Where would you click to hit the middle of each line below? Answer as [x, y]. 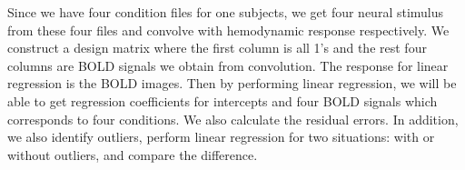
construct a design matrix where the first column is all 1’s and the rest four [217, 48]
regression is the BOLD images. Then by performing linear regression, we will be [232, 83]
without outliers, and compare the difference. [133, 154]
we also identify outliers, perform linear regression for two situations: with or [221, 137]
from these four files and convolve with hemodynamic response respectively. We [228, 30]
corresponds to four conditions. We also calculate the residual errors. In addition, [233, 119]
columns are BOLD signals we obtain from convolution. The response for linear [228, 65]
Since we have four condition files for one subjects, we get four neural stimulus [226, 12]
